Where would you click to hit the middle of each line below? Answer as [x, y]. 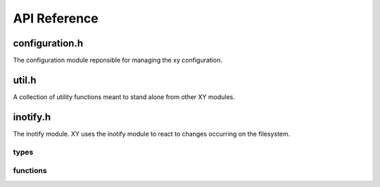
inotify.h [32, 117]
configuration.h [48, 43]
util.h [25, 80]
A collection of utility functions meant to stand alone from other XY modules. [124, 97]
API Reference [56, 18]
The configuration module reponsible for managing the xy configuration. [118, 60]
